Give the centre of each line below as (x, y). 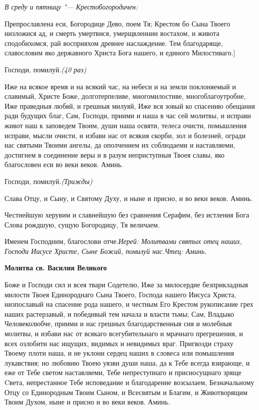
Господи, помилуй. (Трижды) (49, 181)
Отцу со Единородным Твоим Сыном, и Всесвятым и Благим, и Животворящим (126, 392)
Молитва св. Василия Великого (56, 268)
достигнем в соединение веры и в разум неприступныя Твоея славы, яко (115, 154)
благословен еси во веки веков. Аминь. (64, 164)
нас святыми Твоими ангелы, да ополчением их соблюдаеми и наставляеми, (120, 145)
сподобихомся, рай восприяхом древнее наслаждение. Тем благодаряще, (114, 43)
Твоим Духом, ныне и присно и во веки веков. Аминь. (87, 402)
